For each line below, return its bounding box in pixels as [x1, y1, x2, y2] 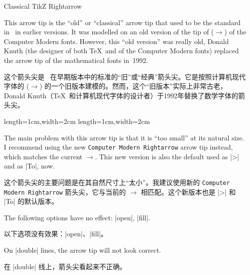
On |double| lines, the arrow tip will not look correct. [4, 245, 161, 255]
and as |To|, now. [4, 161, 55, 171]
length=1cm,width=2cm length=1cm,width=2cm [4, 116, 150, 126]
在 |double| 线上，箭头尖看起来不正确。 [4, 261, 127, 271]
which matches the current [4, 151, 83, 161]
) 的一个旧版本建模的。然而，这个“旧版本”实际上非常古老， [39, 81, 227, 91]
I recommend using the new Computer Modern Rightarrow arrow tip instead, [4, 142, 233, 152]
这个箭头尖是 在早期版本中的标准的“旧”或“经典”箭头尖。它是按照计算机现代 [4, 71, 246, 81]
